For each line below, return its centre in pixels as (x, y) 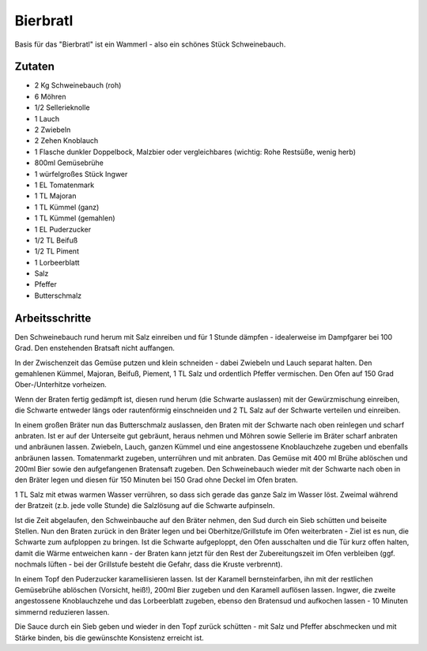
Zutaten (35, 67)
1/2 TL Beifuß (56, 240)
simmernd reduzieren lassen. (62, 611)
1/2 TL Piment (57, 251)
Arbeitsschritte (53, 318)
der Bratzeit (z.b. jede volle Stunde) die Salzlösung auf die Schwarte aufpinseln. (145, 506)
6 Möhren (50, 96)
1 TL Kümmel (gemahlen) (75, 218)
